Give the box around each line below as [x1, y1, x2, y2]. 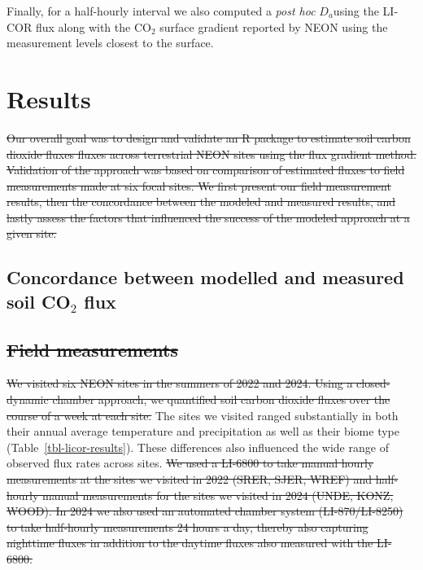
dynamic [7, 391, 49, 408]
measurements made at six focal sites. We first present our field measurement [7, 177, 391, 194]
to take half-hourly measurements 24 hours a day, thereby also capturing [7, 518, 368, 535]
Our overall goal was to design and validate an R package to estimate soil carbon [7, 129, 411, 146]
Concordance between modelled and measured [7, 265, 404, 290]
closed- [356, 375, 390, 392]
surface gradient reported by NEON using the [159, 18, 388, 35]
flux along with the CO [35, 18, 151, 35]
